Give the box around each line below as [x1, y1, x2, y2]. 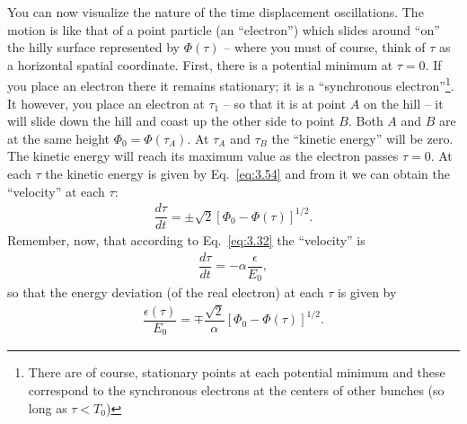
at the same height [7, 128, 110, 147]
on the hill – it [364, 93, 444, 112]
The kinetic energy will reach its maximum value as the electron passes [7, 146, 399, 165]
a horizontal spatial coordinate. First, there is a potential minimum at [7, 55, 393, 74]
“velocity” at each [7, 181, 105, 200]
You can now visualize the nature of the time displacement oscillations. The [7, 3, 424, 21]
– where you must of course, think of [224, 38, 426, 57]
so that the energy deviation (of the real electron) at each [7, 283, 324, 302]
